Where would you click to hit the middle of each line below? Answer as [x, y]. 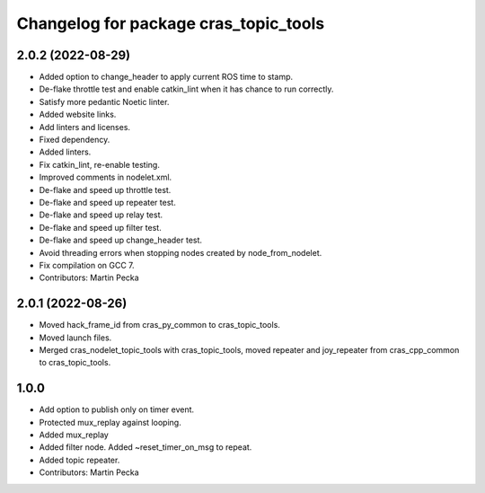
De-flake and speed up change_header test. [120, 240]
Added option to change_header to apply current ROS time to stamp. [166, 77]
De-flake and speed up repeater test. [108, 202]
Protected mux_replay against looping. [110, 422]
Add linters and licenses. [84, 127]
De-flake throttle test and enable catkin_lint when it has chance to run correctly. [186, 89]
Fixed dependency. [75, 140]
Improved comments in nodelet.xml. [106, 177]
